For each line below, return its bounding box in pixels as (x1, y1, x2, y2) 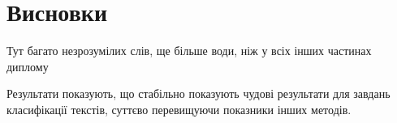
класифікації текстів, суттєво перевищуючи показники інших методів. (6, 100, 352, 117)
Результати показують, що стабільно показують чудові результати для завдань (6, 85, 391, 102)
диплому (6, 57, 49, 74)
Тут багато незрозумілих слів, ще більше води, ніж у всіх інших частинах (6, 42, 372, 59)
